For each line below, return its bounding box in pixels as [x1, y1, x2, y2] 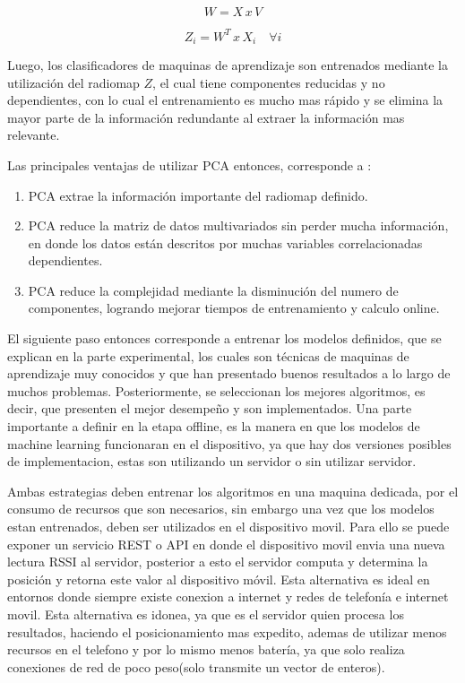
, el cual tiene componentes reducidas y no [152, 73, 385, 91]
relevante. [7, 125, 60, 144]
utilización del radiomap [7, 73, 140, 91]
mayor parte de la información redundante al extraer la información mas [7, 108, 405, 126]
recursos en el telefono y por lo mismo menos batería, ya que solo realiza [7, 640, 405, 659]
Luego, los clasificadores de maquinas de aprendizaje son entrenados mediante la [7, 55, 448, 73]
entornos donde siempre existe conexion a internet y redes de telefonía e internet [7, 587, 449, 606]
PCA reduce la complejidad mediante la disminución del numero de [28, 281, 399, 299]
